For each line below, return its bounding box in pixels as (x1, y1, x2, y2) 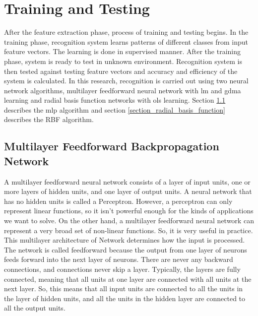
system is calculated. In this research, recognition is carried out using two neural (4, 75, 249, 86)
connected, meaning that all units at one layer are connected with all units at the (4, 273, 252, 284)
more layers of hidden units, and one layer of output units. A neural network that (4, 186, 252, 196)
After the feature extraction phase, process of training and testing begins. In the (4, 27, 249, 37)
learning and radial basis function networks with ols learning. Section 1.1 (4, 95, 226, 105)
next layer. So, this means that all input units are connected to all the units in (4, 283, 243, 294)
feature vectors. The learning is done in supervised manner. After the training (4, 46, 241, 57)
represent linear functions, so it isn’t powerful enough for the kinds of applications (4, 205, 254, 216)
